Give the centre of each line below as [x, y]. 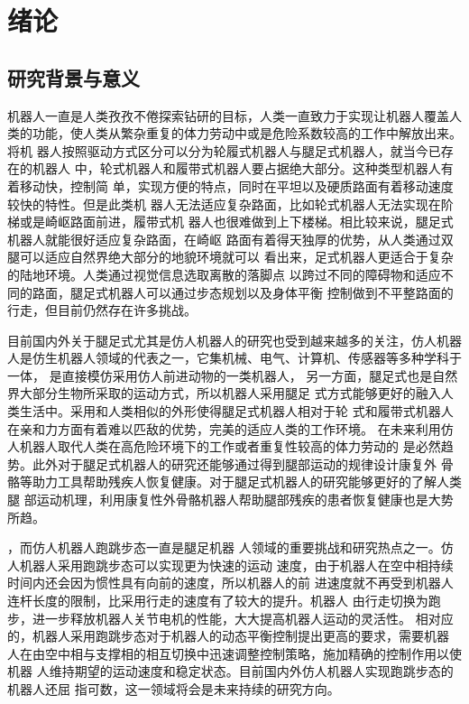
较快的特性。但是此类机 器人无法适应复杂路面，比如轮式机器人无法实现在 [224, 204]
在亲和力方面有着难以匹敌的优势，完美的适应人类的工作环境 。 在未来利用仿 [230, 428]
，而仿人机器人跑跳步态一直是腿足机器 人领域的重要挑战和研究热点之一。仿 [230, 547]
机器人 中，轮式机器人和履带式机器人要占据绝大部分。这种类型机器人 [236, 168]
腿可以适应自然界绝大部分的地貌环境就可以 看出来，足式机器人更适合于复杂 [230, 257]
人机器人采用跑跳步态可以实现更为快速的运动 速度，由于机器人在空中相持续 [230, 565]
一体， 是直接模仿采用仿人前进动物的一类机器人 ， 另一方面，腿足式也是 [220, 375]
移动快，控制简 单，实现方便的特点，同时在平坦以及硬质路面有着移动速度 [236, 185]
